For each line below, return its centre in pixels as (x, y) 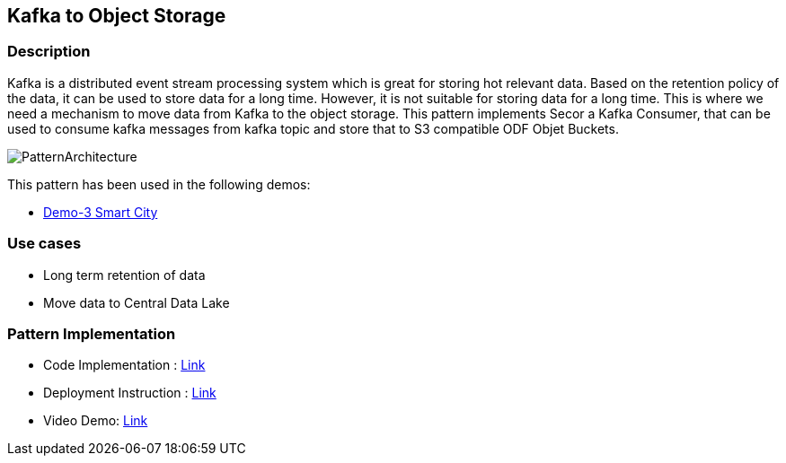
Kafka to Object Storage (117, 16)
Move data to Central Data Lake (137, 302)
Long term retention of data (124, 275)
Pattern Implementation (92, 333)
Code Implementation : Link (124, 365)
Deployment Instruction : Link (130, 393)
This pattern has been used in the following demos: (159, 184)
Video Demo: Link (96, 421)
